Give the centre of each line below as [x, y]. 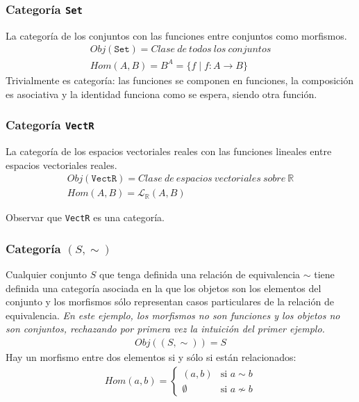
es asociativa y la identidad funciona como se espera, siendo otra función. [161, 94]
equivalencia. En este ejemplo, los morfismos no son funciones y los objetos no [173, 315]
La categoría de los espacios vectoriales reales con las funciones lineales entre [169, 151]
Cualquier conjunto [47, 274]
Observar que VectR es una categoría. [85, 217]
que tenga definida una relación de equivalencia [200, 274]
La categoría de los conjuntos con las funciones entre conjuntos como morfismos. [176, 35]
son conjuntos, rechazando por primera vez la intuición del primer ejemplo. [165, 329]
